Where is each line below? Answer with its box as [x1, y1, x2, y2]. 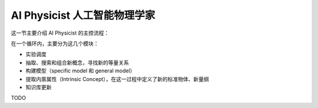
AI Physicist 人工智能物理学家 [11, 9, 155, 22]
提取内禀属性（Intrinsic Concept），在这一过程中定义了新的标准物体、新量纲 [25, 75, 209, 82]
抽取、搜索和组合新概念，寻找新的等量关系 [25, 59, 129, 66]
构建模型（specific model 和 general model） [25, 67, 135, 75]
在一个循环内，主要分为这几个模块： [11, 40, 99, 47]
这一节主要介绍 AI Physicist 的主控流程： [11, 29, 110, 36]
